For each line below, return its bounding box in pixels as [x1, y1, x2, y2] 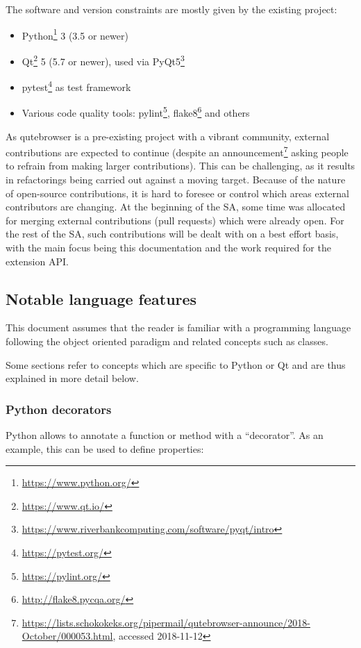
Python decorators [6, 400, 112, 417]
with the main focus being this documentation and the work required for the [6, 240, 331, 254]
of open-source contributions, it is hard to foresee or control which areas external [6, 185, 349, 200]
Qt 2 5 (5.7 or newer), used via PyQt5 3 [22, 51, 185, 68]
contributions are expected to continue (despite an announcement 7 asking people [6, 143, 349, 159]
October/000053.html [22, 629, 113, 643]
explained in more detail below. [6, 371, 139, 385]
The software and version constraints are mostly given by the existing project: [6, 2, 337, 16]
